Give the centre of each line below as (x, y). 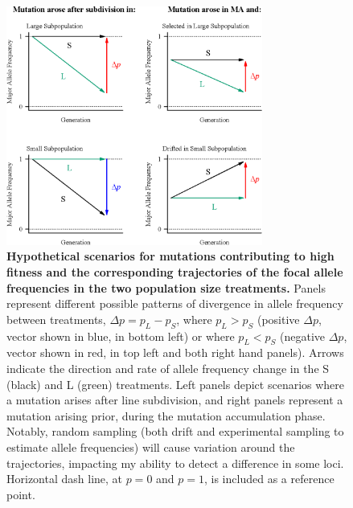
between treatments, (56, 319)
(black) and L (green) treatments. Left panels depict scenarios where (176, 384)
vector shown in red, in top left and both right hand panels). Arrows (175, 352)
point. (21, 494)
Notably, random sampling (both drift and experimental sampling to (175, 431)
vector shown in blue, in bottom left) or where (121, 336)
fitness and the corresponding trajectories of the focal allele (175, 272)
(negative (303, 336)
